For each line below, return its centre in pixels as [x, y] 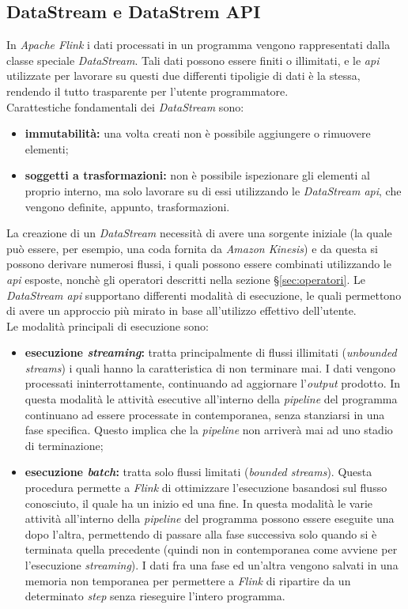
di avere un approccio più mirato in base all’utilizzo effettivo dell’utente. [181, 310]
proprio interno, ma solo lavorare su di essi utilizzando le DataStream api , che [213, 190]
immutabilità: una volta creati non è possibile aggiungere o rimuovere [198, 133]
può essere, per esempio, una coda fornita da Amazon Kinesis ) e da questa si [192, 248]
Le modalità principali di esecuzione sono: [108, 325]
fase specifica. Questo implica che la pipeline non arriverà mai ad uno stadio [209, 430]
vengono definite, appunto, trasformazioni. [127, 206]
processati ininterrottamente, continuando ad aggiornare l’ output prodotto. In [213, 383]
